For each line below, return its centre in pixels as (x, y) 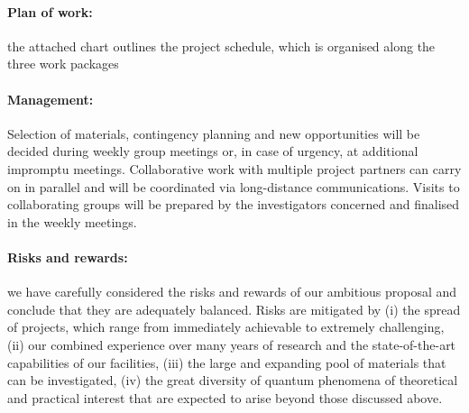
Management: (51, 99)
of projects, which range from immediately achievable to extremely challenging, (226, 327)
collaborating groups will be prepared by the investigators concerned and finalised (234, 204)
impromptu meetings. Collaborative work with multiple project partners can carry (234, 168)
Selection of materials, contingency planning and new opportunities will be (214, 133)
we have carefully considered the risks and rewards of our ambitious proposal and (232, 292)
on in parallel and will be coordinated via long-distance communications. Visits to (234, 186)
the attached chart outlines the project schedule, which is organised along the (221, 46)
